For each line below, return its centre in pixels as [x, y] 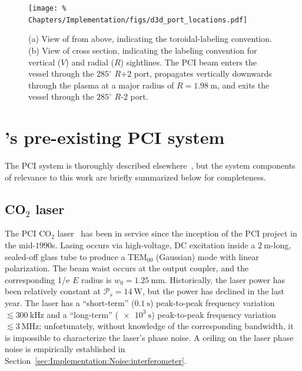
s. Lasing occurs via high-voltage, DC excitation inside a [154, 244]
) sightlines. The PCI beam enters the [189, 62]
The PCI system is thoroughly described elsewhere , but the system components [150, 165]
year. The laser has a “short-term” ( [70, 302]
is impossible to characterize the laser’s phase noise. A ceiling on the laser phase [149, 337]
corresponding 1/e [37, 279]
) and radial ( [90, 62]
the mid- [20, 244]
